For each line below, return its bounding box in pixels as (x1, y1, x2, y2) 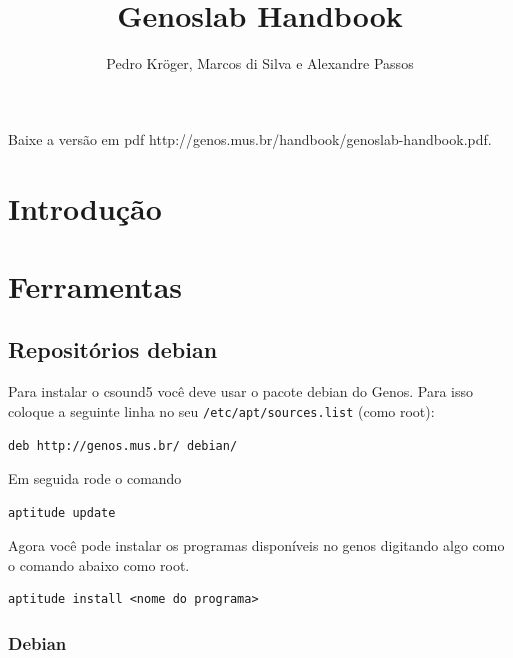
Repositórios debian (8, 334, 218, 365)
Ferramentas (8, 265, 182, 306)
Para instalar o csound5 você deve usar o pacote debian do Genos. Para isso (8, 381, 474, 402)
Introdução (8, 187, 162, 228)
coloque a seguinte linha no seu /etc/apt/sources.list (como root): (8, 400, 435, 421)
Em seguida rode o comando (8, 468, 182, 489)
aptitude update (8, 505, 116, 520)
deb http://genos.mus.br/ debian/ (8, 438, 238, 453)
